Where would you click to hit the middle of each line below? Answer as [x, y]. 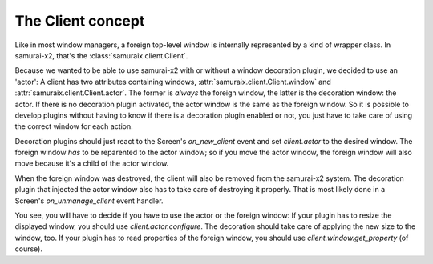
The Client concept [80, 21]
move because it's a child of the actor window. [92, 163]
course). [29, 249]
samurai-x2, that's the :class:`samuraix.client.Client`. [101, 55]
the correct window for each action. [74, 126]
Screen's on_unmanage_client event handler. [89, 201]
